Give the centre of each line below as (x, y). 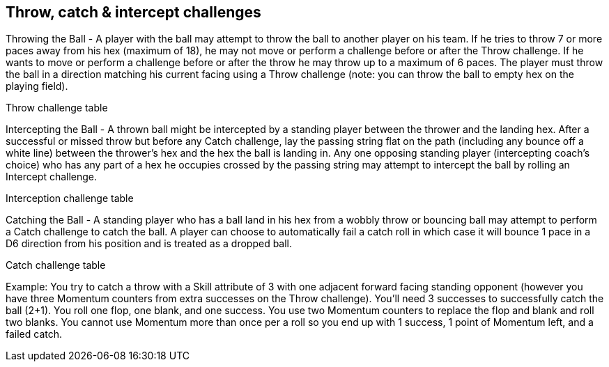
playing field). (37, 86)
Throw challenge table (57, 108)
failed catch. (34, 334)
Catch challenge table (56, 265)
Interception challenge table (70, 198)
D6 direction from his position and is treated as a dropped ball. (149, 244)
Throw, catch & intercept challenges (133, 12)
